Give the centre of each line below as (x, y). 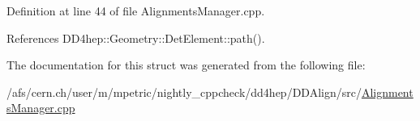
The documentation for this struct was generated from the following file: (186, 65)
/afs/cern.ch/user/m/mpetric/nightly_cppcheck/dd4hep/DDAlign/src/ (184, 92)
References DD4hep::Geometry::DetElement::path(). (136, 38)
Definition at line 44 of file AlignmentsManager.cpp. (136, 10)
